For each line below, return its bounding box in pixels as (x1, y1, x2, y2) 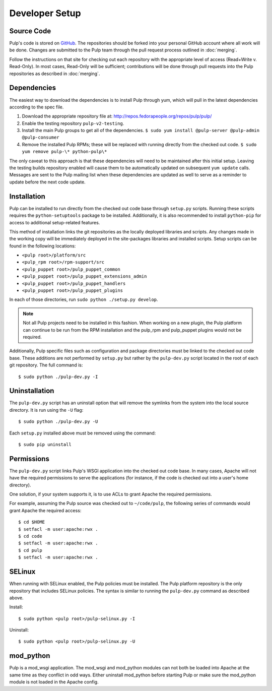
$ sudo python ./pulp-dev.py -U (18, 419, 98, 424)
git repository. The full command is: (9, 362, 83, 368)
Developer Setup (9, 8, 81, 19)
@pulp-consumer (22, 135, 60, 141)
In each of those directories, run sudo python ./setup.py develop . (9, 296, 158, 302)
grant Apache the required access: (9, 507, 82, 514)
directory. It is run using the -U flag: (9, 407, 84, 413)
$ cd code (18, 533, 42, 539)
